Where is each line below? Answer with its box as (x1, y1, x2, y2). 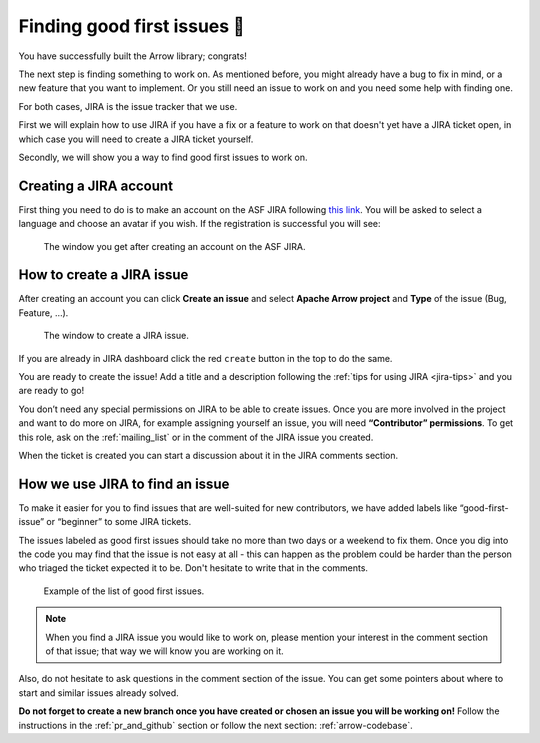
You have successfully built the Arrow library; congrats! (18, 50, 247, 62)
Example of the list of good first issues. (43, 585, 205, 597)
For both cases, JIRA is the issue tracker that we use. (18, 100, 238, 112)
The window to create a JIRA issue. (43, 330, 189, 342)
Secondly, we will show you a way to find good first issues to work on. (18, 151, 308, 163)
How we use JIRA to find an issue (18, 475, 230, 492)
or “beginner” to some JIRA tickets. (46, 516, 192, 528)
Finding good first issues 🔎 (18, 15, 245, 37)
